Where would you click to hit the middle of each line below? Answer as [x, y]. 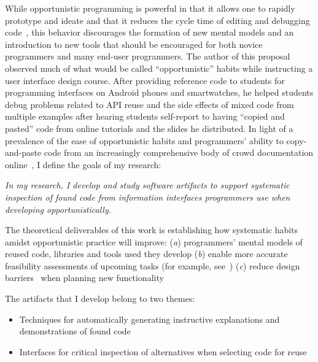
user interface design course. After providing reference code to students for [145, 80]
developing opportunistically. [58, 209]
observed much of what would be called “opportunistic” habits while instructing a [159, 68]
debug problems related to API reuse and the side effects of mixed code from [149, 104]
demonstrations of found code [75, 331]
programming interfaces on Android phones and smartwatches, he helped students [159, 92]
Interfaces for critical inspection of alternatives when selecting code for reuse [163, 351]
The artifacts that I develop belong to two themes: [100, 298]
